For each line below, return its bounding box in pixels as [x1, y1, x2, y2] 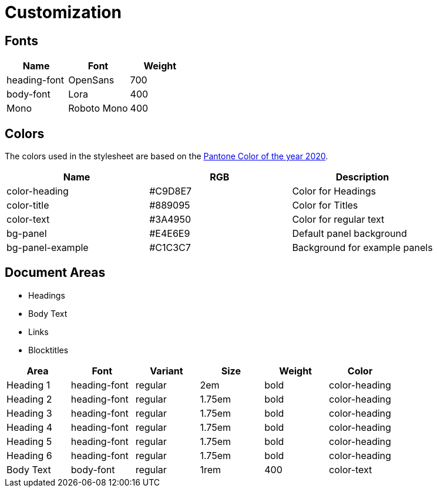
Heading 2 [6, 393, 52, 405]
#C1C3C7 [149, 242, 191, 254]
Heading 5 [6, 435, 52, 447]
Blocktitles [28, 344, 69, 355]
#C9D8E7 [149, 185, 192, 198]
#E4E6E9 [149, 227, 190, 240]
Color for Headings [292, 185, 376, 198]
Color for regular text [292, 213, 385, 226]
